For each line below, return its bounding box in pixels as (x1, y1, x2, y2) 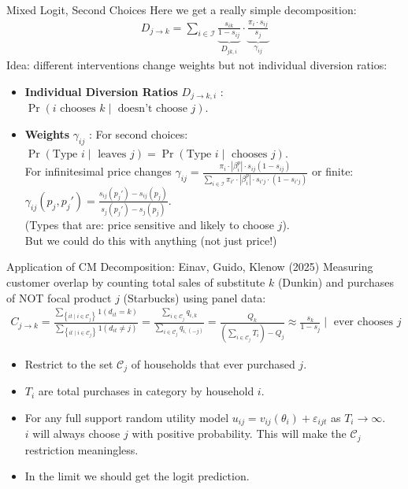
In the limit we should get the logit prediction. (24, 468, 250, 484)
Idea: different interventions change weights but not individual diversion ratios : (6, 57, 388, 73)
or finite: (312, 163, 354, 180)
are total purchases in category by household (38, 383, 254, 399)
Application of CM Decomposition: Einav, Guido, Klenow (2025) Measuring (6, 258, 373, 275)
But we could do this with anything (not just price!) (24, 232, 277, 248)
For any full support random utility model (24, 409, 229, 425)
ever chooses (333, 317, 394, 328)
